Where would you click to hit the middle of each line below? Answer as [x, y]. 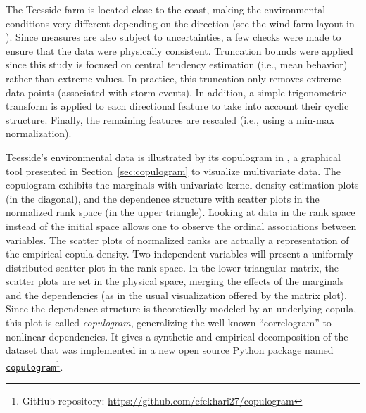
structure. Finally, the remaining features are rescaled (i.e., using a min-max [170, 119]
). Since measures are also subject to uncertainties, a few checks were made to [173, 37]
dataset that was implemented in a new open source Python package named [170, 350]
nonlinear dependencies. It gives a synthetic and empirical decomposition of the [177, 336]
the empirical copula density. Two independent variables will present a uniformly [179, 254]
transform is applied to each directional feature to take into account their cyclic [177, 106]
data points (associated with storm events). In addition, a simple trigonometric [176, 92]
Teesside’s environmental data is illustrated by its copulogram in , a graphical [173, 157]
